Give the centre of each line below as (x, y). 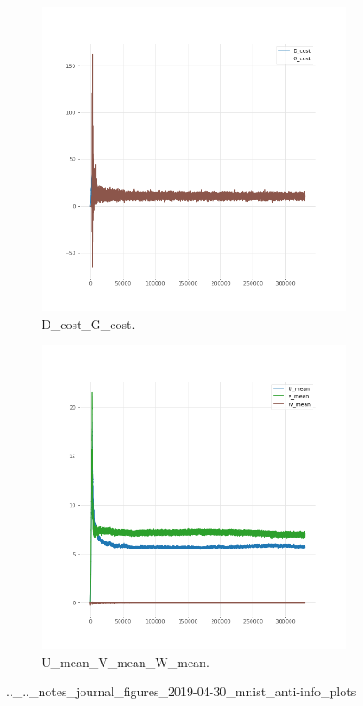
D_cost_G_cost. (89, 323)
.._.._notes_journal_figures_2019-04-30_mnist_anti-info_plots (181, 691)
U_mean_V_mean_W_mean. (126, 661)
